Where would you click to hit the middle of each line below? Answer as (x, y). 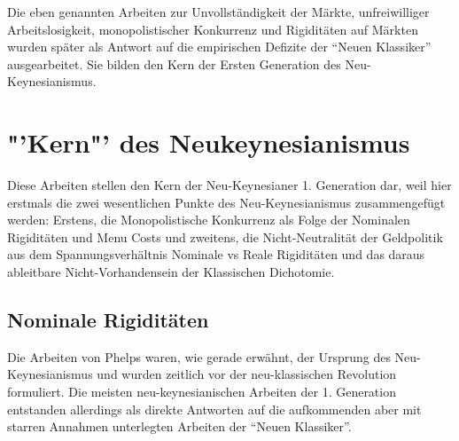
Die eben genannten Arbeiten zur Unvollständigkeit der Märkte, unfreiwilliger (218, 12)
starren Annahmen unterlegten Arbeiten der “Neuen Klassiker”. (179, 426)
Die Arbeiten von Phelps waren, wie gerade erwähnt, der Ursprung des (199, 356)
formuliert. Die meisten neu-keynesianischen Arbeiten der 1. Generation (202, 392)
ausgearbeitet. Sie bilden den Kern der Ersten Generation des (174, 63)
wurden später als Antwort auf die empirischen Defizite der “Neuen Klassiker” (219, 47)
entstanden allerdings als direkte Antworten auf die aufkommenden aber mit (214, 409)
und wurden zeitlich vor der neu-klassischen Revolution (247, 374)
